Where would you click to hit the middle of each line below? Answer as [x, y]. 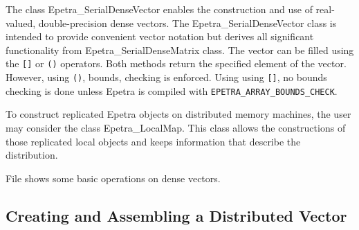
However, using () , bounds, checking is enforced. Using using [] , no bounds [166, 77]
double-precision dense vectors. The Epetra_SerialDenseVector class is [187, 23]
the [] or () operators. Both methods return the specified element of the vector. [176, 63]
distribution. [32, 155]
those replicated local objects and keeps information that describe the [153, 141]
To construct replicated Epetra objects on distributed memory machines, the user [178, 114]
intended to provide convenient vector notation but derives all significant [160, 36]
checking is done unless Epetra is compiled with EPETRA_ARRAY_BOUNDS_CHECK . [172, 90]
